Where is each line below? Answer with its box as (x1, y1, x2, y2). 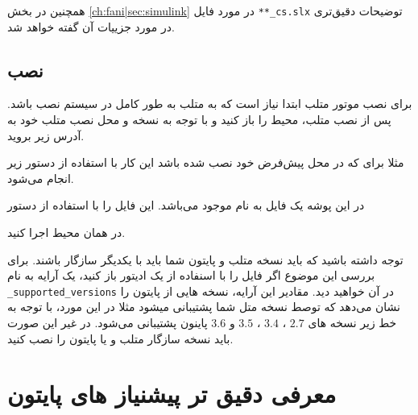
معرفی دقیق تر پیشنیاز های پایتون (7, 377, 337, 410)
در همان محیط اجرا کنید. (7, 224, 126, 241)
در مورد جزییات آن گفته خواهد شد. (7, 18, 175, 35)
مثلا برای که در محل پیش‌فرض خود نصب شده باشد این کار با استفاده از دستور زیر (7, 154, 404, 171)
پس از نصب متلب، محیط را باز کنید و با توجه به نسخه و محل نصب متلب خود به (7, 111, 391, 128)
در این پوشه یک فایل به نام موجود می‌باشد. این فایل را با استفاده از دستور (7, 197, 365, 214)
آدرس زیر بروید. (7, 127, 85, 143)
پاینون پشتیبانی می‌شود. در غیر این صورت (7, 314, 208, 331)
